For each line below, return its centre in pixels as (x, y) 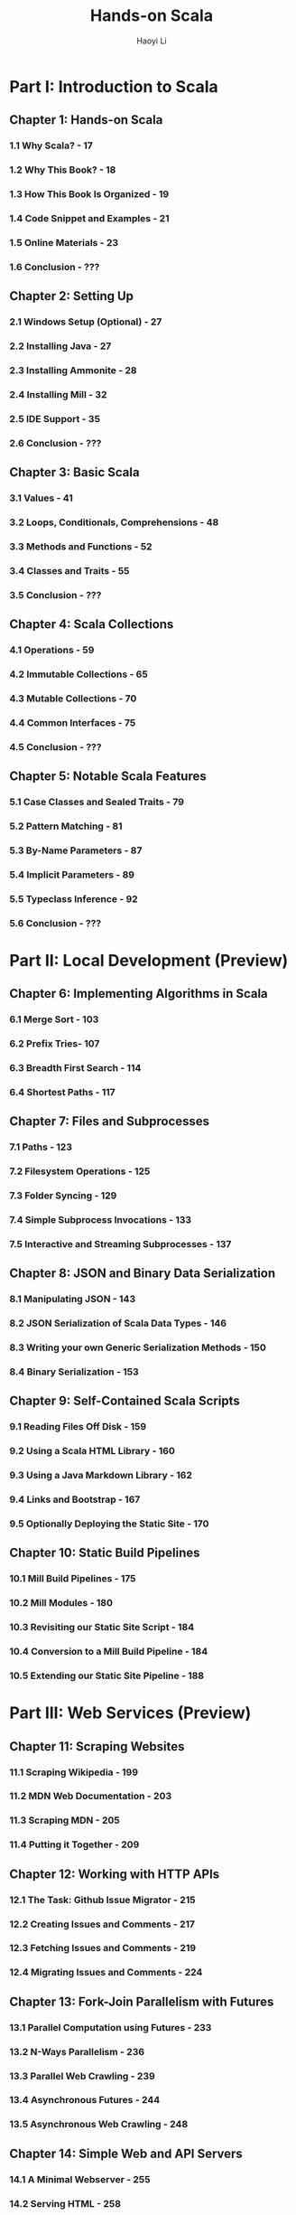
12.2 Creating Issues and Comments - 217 (102, 1924)
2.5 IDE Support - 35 (55, 418)
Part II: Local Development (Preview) (149, 960)
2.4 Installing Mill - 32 (58, 394)
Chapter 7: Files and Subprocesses (110, 1122)
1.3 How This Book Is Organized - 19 (89, 194)
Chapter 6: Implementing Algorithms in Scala (139, 994)
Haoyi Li (152, 41)
